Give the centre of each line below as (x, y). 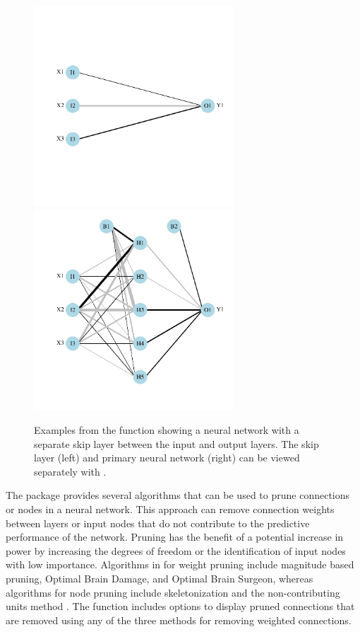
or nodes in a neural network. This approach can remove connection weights (170, 509)
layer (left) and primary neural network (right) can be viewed (167, 458)
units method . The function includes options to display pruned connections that (180, 606)
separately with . (70, 471)
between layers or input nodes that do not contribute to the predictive (158, 523)
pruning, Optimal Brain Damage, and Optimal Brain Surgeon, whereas (160, 579)
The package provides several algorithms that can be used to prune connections (178, 495)
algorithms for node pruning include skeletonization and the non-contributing (173, 592)
